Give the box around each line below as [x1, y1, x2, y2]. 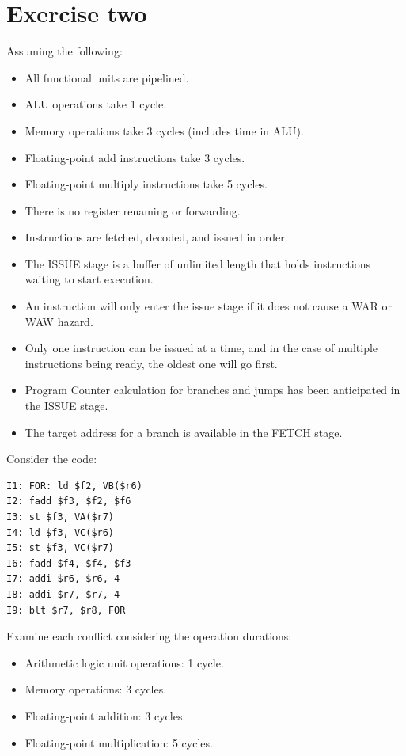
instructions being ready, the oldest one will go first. [25, 355, 278, 371]
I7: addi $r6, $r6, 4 [6, 573, 120, 585]
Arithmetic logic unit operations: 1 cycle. [25, 654, 224, 671]
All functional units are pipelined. [25, 69, 189, 85]
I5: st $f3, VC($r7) [6, 542, 115, 554]
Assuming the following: [6, 43, 123, 59]
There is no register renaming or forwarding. [25, 202, 241, 218]
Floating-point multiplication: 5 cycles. [25, 734, 213, 750]
